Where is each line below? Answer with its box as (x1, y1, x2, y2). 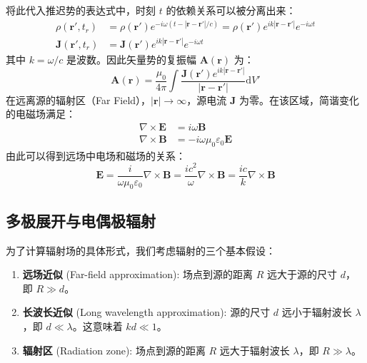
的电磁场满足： (6, 106, 76, 121)
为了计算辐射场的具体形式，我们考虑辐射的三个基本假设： (6, 242, 276, 257)
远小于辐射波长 (281, 305, 352, 319)
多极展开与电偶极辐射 (6, 209, 156, 231)
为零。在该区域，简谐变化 (238, 92, 359, 107)
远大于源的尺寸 (267, 267, 338, 282)
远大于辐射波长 (219, 342, 290, 357)
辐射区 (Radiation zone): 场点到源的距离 (22, 342, 206, 357)
